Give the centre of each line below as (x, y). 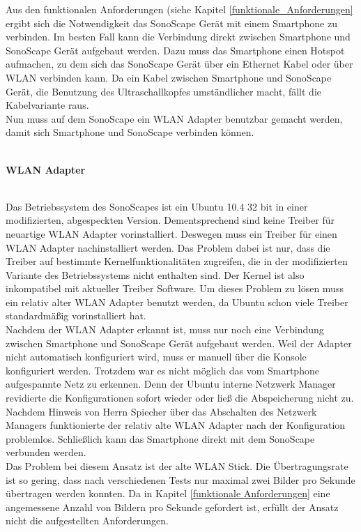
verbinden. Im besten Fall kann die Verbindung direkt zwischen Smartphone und (178, 37)
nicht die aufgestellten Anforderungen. (87, 520)
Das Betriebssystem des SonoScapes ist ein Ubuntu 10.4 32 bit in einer (157, 206)
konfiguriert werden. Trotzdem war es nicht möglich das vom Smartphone (162, 370)
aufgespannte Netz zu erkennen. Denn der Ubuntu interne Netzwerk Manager (171, 384)
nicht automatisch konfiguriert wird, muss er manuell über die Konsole (156, 357)
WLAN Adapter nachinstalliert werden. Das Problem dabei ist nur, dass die (168, 247)
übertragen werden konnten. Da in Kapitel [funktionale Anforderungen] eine (168, 493)
